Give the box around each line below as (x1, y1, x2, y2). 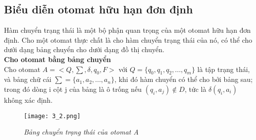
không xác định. (4, 94, 53, 105)
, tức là (184, 83, 206, 94)
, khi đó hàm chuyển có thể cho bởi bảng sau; (114, 74, 253, 84)
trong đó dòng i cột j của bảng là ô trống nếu (4, 83, 142, 94)
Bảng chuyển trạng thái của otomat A (24, 127, 139, 137)
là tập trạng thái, (197, 64, 250, 74)
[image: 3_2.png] (24, 112, 81, 120)
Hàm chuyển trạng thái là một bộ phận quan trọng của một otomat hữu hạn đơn (4, 25, 251, 35)
